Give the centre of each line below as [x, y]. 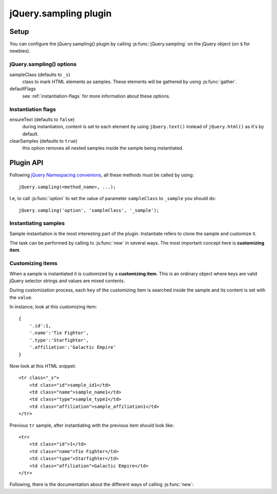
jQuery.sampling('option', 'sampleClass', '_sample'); [89, 210]
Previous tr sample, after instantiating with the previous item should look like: [92, 425]
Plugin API [26, 163]
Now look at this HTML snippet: [43, 366]
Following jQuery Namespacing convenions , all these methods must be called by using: [102, 175]
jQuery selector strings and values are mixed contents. [67, 281]
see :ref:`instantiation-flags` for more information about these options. [96, 96]
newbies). [20, 51]
